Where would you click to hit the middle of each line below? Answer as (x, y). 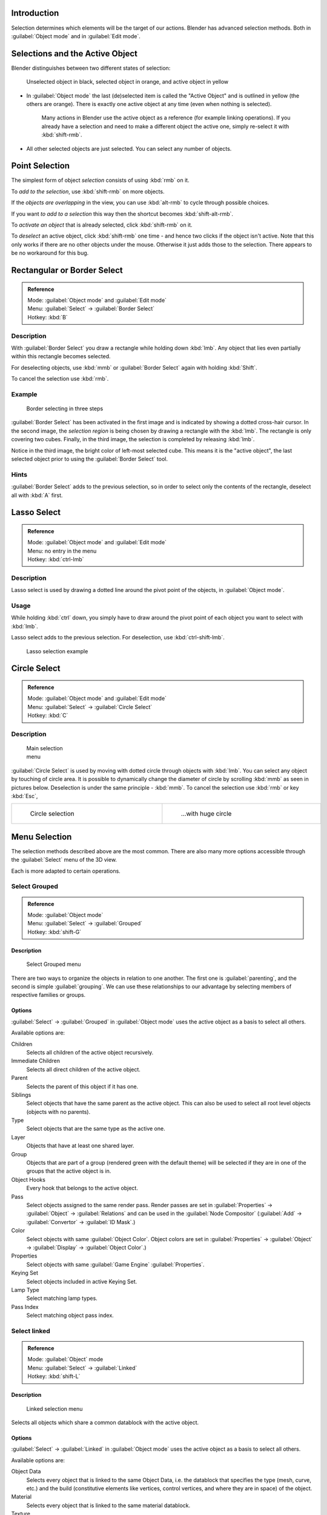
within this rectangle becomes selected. (61, 356)
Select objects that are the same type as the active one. (96, 1129)
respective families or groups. (48, 995)
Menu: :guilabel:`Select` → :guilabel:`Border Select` (91, 308)
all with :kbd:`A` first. (37, 495)
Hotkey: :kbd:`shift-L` (54, 1376)
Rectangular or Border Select (67, 270)
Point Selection (40, 166)
